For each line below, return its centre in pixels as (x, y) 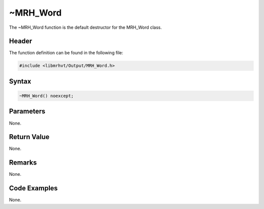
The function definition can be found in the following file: (66, 53)
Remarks (23, 163)
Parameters (27, 112)
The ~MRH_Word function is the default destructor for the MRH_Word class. (86, 27)
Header (21, 41)
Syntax (20, 81)
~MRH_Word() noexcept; (46, 96)
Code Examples (33, 188)
